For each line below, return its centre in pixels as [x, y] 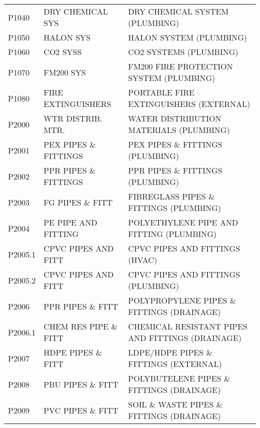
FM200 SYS [65, 72]
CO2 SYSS [63, 52]
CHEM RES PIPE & [80, 326]
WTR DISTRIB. [73, 118]
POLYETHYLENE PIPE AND [183, 222]
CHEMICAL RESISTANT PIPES [188, 326]
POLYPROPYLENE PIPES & [182, 300]
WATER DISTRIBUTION [175, 118]
